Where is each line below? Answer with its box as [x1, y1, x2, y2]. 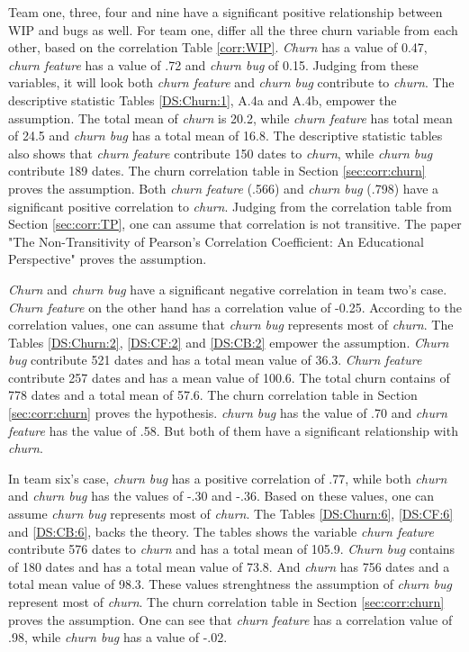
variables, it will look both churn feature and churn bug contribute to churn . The [8, 73, 455, 92]
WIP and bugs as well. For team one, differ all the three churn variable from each [8, 20, 458, 39]
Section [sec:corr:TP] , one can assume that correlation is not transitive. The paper [8, 214, 462, 233]
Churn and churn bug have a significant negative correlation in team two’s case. [8, 279, 447, 298]
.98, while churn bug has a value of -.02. [8, 628, 228, 647]
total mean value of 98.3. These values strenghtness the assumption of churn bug [8, 575, 452, 593]
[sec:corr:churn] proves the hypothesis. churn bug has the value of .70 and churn [8, 403, 447, 422]
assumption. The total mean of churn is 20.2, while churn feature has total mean [8, 108, 453, 127]
